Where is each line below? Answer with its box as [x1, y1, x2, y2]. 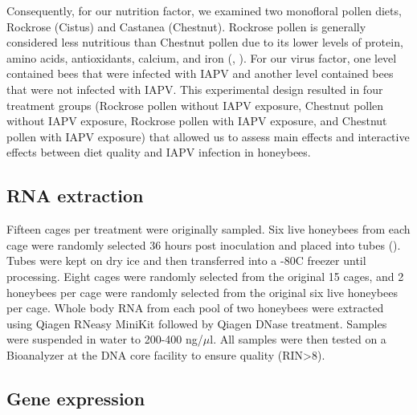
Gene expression [6, 385, 145, 410]
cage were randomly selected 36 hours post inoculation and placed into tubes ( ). [6, 236, 401, 253]
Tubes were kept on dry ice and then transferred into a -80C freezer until [6, 252, 366, 269]
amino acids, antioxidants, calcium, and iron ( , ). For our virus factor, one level [6, 49, 397, 66]
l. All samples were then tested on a [210, 331, 386, 348]
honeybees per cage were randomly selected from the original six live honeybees [6, 283, 398, 300]
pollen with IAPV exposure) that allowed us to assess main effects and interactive [6, 128, 410, 144]
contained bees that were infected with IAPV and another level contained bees [6, 65, 394, 82]
